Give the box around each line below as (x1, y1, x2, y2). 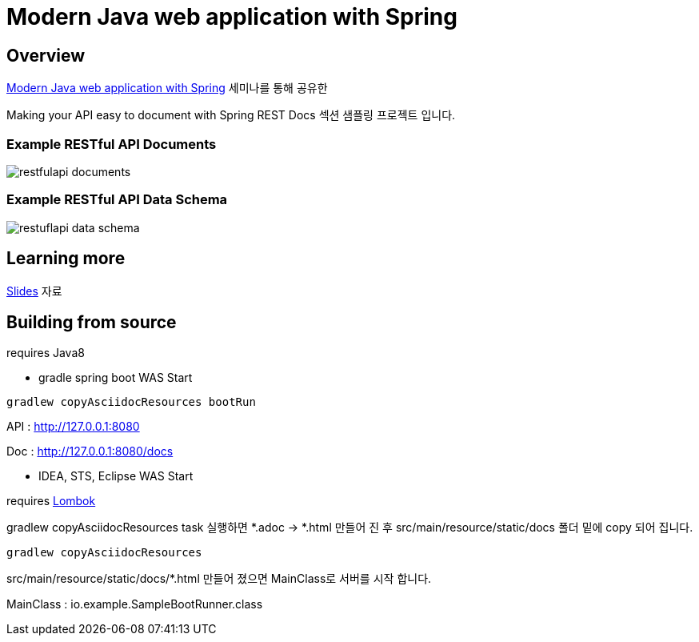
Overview (6, 45, 86, 66)
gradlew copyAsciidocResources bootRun (6, 395, 256, 409)
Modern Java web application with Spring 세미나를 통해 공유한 (6, 81, 328, 95)
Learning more (6, 248, 126, 269)
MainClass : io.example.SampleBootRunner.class (6, 597, 263, 612)
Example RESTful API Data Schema (6, 191, 228, 208)
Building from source (6, 311, 177, 332)
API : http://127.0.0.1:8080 (6, 419, 140, 434)
